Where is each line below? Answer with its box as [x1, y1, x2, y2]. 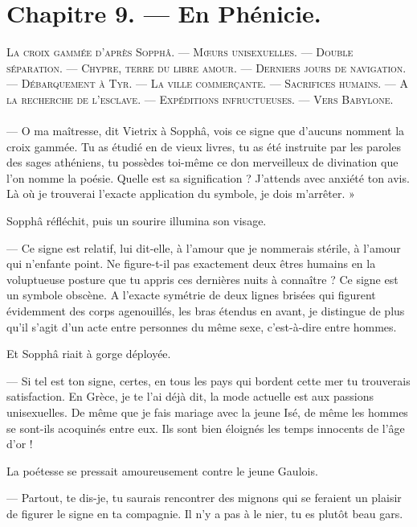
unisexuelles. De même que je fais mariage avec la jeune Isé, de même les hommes [6, 404, 408, 420]
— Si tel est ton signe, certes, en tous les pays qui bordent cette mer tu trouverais [6, 372, 411, 389]
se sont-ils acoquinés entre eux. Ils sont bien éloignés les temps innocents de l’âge [6, 419, 405, 436]
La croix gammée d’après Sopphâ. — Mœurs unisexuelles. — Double [6, 43, 354, 60]
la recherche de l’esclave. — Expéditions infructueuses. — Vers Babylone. [6, 90, 394, 107]
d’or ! [6, 435, 33, 452]
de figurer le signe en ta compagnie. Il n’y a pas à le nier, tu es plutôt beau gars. [6, 504, 403, 521]
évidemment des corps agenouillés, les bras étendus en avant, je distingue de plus [6, 303, 405, 319]
